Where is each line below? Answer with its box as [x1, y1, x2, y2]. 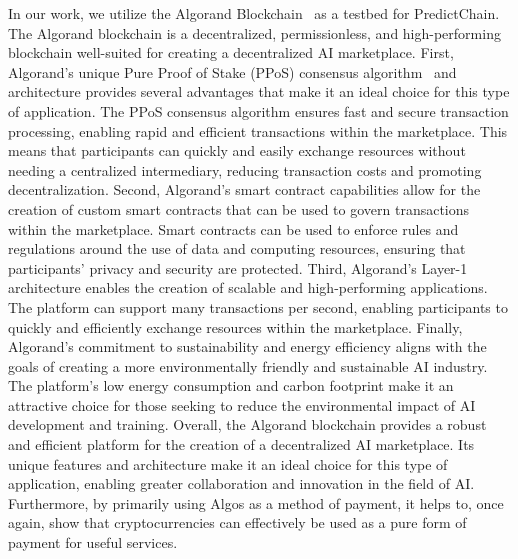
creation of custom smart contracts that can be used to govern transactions [8, 198, 470, 219]
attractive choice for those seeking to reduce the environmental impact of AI [8, 394, 476, 415]
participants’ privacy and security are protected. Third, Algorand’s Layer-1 [8, 257, 468, 278]
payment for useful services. [8, 532, 178, 553]
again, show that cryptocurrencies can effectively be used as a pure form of [8, 512, 467, 533]
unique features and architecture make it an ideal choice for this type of [8, 453, 448, 474]
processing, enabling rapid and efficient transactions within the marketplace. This [8, 120, 508, 141]
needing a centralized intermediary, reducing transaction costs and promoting [8, 159, 482, 180]
